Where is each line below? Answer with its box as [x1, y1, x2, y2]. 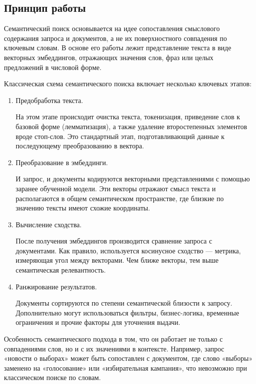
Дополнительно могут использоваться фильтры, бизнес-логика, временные [15, 307, 239, 317]
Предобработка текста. [15, 95, 83, 105]
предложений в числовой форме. [4, 62, 102, 72]
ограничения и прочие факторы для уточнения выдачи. [15, 317, 181, 327]
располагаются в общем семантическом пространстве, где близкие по [15, 193, 224, 203]
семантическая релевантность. [15, 265, 106, 275]
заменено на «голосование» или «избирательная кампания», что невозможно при [4, 362, 247, 373]
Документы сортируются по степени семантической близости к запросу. [15, 298, 232, 308]
